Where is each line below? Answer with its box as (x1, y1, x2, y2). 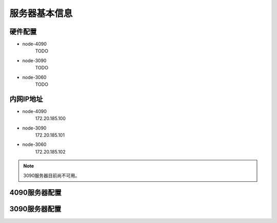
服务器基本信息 (9, 8, 73, 19)
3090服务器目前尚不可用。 (23, 172, 80, 178)
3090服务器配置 (9, 205, 62, 213)
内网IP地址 (9, 95, 43, 103)
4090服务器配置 (9, 188, 62, 197)
